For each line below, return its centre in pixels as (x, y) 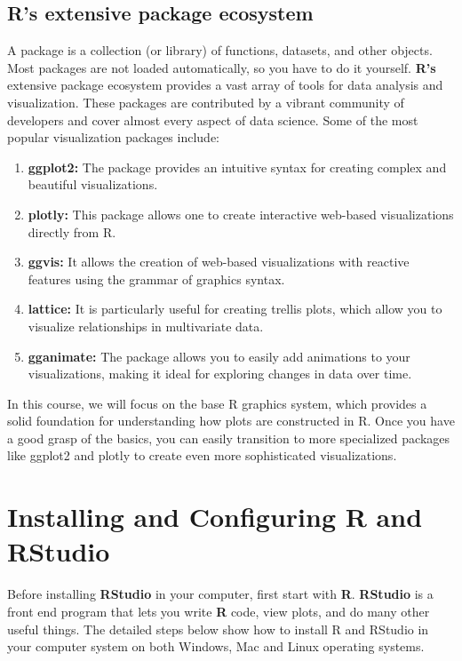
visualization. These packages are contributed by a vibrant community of (206, 102)
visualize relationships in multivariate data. (146, 326)
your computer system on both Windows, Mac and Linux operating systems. (216, 646)
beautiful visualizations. (93, 184)
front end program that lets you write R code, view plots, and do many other (219, 611)
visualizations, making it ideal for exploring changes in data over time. (220, 374)
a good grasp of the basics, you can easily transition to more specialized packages (229, 438)
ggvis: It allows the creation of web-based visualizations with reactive (219, 262)
